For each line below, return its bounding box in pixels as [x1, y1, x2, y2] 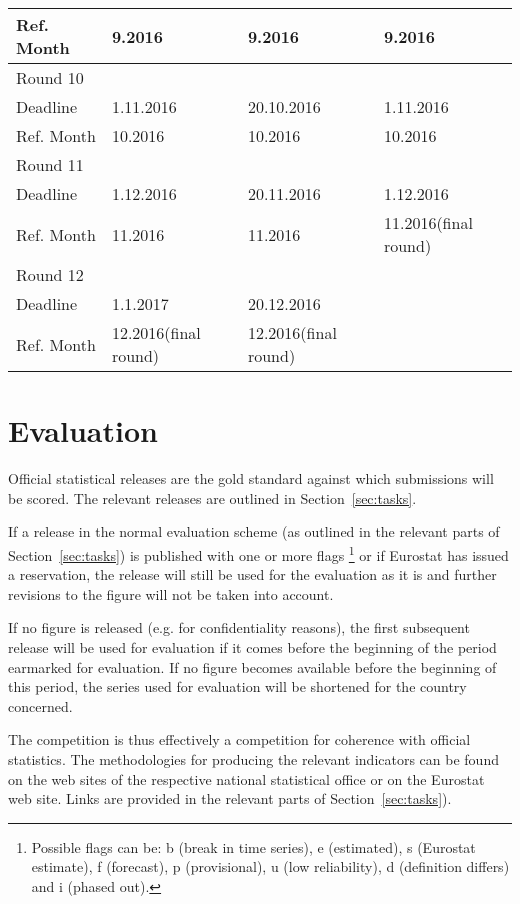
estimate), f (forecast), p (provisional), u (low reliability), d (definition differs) [31, 856, 510, 877]
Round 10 [16, 66, 84, 89]
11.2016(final [383, 211, 473, 234]
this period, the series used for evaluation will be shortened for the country [8, 676, 467, 697]
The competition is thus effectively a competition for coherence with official [8, 729, 471, 750]
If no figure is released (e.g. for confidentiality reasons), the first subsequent [8, 617, 470, 638]
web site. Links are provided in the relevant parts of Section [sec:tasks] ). [8, 788, 452, 809]
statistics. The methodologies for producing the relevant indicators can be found [8, 748, 499, 769]
